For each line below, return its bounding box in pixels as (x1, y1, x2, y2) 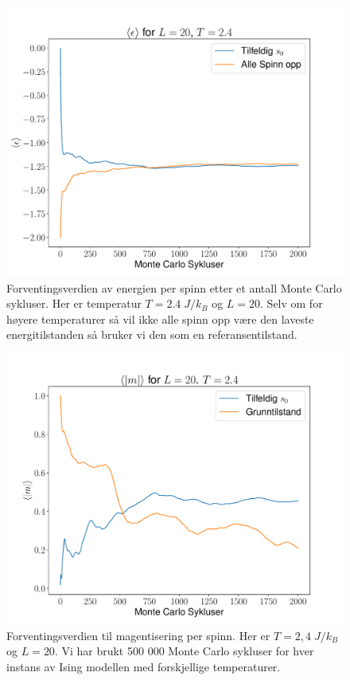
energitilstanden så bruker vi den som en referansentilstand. (6, 326, 297, 343)
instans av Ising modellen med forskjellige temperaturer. (6, 658, 281, 674)
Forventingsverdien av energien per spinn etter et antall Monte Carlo (6, 279, 342, 296)
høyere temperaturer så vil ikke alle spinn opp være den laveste (6, 310, 314, 327)
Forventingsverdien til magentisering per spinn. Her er (6, 627, 270, 643)
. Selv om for (260, 295, 323, 312)
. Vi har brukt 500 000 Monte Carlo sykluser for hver (54, 643, 314, 659)
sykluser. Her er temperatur (6, 295, 142, 312)
